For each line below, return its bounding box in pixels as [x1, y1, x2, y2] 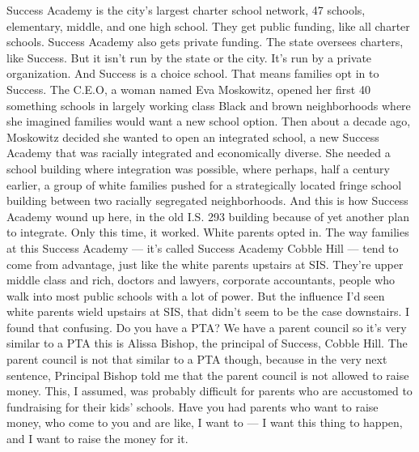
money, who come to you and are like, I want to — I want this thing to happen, [6, 414, 403, 431]
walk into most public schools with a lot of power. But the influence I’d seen [6, 287, 385, 304]
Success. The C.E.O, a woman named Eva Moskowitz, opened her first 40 [6, 80, 370, 97]
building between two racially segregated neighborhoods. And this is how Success [6, 192, 408, 209]
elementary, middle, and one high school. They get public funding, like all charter [6, 17, 410, 34]
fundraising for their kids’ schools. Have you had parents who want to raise [6, 398, 379, 415]
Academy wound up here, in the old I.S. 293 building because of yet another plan [6, 207, 409, 224]
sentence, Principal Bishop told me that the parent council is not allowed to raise [6, 366, 409, 383]
